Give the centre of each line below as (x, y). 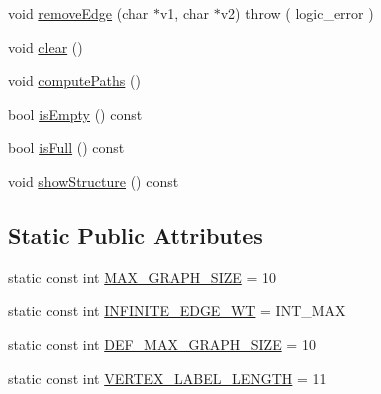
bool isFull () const (66, 147)
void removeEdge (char (78, 13)
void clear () (45, 46)
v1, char (184, 13)
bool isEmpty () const (75, 113)
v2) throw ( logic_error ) (297, 13)
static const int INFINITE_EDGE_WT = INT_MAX (177, 310)
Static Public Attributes (135, 234)
